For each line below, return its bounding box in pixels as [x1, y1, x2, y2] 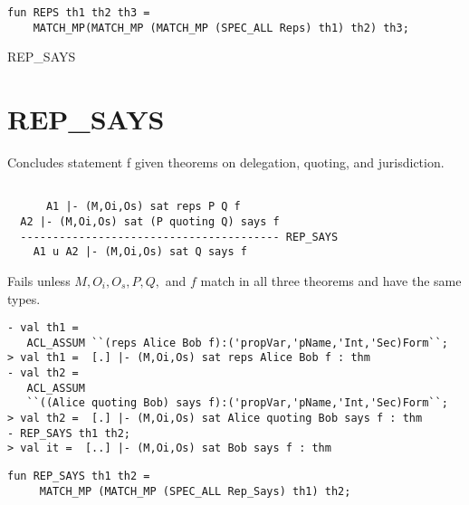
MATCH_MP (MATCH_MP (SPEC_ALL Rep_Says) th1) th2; [39, 484, 351, 498]
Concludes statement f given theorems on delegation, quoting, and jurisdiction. [7, 153, 445, 172]
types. [7, 289, 41, 308]
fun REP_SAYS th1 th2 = [7, 470, 150, 482]
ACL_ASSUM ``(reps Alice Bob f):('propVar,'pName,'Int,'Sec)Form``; [26, 336, 448, 349]
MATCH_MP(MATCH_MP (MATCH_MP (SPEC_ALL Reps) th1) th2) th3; [33, 21, 409, 34]
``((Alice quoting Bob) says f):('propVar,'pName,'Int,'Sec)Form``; [26, 396, 448, 410]
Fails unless [7, 271, 71, 290]
